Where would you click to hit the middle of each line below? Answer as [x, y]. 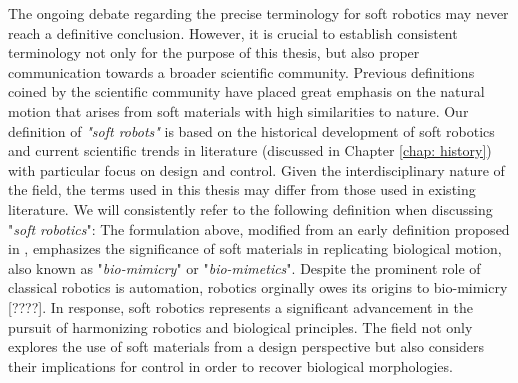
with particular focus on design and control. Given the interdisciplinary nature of [256, 169]
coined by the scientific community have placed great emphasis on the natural [246, 91]
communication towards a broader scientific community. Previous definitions [241, 71]
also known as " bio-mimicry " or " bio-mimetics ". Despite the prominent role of [244, 267]
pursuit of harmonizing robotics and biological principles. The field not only [240, 326]
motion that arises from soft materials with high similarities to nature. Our [238, 110]
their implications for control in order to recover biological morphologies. [230, 365]
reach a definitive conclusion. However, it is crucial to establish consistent [233, 32]
